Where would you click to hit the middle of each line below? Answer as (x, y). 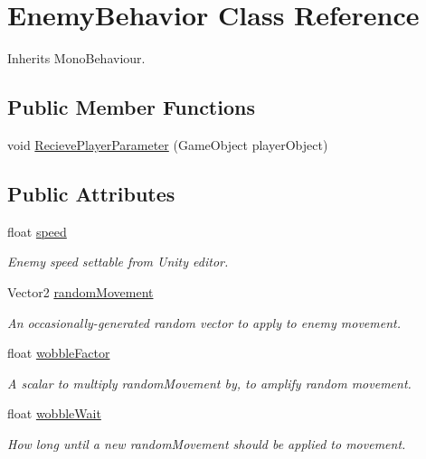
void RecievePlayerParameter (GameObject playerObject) (168, 144)
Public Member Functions (131, 107)
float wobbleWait (54, 413)
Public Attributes (91, 193)
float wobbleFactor (59, 353)
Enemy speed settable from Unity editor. (118, 262)
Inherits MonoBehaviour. (76, 58)
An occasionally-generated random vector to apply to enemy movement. (204, 322)
